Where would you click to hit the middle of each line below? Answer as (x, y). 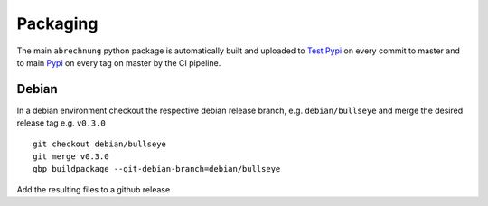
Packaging (57, 23)
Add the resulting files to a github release (94, 189)
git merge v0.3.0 (71, 157)
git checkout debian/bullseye (100, 144)
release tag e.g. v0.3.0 (61, 123)
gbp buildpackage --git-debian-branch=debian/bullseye (157, 169)
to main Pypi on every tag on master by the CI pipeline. (119, 62)
